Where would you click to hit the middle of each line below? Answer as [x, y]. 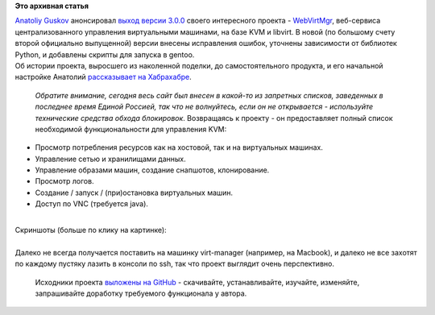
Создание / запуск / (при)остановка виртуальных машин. [134, 193]
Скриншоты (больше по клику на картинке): [91, 230]
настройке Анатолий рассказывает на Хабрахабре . [104, 77]
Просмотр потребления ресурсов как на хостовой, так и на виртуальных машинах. [179, 147]
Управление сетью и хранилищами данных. [111, 159]
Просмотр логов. [64, 181]
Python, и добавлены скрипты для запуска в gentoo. [105, 54]
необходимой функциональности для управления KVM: [131, 129]
